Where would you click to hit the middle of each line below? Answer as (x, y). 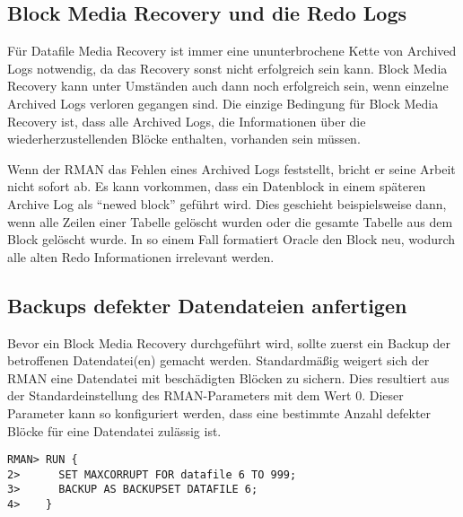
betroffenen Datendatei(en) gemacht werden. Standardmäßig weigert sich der (218, 360)
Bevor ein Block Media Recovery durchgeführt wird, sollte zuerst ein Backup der (229, 342)
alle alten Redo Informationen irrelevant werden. (141, 256)
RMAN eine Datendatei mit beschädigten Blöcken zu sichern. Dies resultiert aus (228, 377)
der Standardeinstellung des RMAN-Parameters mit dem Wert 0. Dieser (205, 395)
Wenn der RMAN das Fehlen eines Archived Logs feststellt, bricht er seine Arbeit (231, 168)
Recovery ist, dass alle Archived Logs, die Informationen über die (187, 121)
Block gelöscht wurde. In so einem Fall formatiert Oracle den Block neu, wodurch (231, 239)
